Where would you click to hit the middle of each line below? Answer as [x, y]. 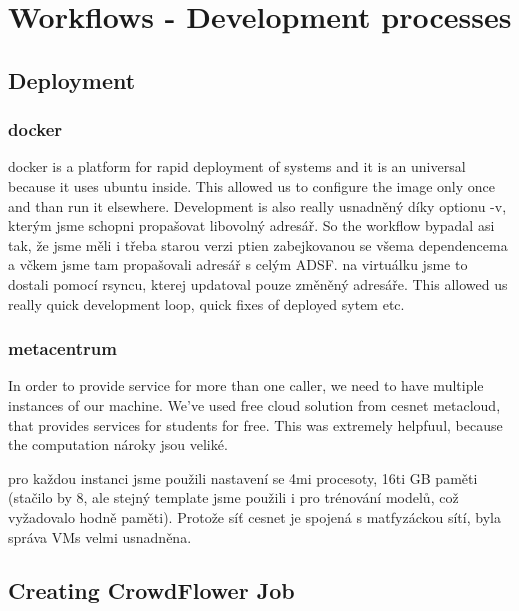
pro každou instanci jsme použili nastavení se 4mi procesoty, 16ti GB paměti [243, 477]
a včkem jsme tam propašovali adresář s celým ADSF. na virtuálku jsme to [238, 264]
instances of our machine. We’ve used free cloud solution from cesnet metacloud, [254, 404]
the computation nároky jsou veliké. [118, 444]
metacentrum [62, 348]
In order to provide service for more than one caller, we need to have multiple [246, 385]
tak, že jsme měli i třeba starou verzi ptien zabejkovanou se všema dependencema [258, 244]
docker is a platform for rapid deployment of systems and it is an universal [237, 166]
